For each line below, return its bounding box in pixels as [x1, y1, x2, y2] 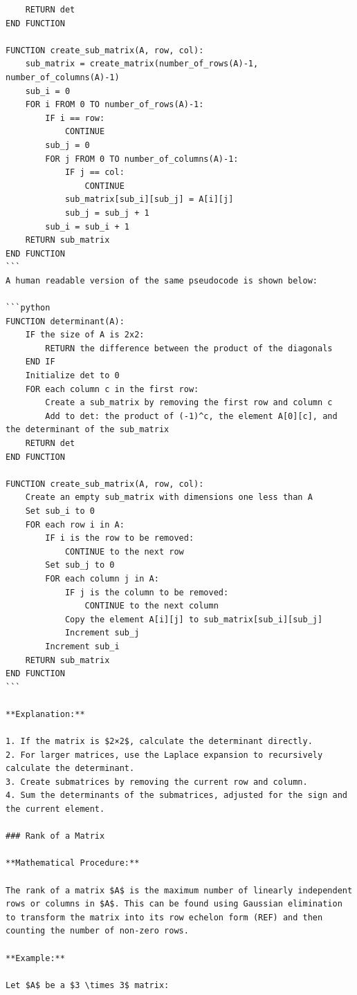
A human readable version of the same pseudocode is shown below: [6, 275, 318, 286]
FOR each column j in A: [45, 573, 159, 584]
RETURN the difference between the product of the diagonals [45, 343, 333, 353]
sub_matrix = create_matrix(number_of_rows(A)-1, [25, 59, 259, 69]
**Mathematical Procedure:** [6, 858, 140, 868]
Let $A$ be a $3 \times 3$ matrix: [6, 980, 170, 990]
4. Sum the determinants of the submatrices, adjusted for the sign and [6, 790, 347, 801]
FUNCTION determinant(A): [6, 316, 125, 326]
